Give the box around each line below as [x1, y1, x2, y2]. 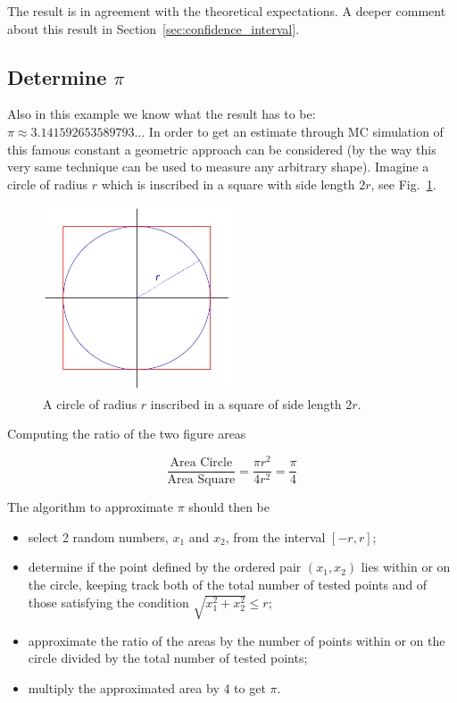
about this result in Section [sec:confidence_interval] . [7, 19, 300, 38]
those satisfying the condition [28, 592, 189, 611]
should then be [188, 498, 270, 516]
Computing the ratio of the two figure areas [7, 424, 246, 443]
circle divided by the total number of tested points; [28, 649, 308, 667]
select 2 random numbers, [28, 527, 169, 546]
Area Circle [170, 456, 233, 470]
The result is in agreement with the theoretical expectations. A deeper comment [7, 2, 446, 20]
